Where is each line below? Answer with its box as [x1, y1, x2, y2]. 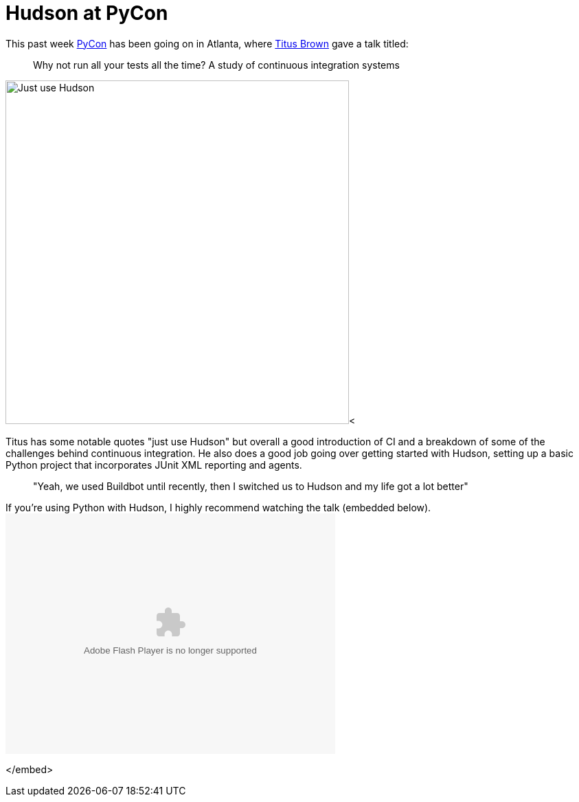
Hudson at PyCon [5, 1, 168, 25]
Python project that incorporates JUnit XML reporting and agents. [5, 458, 302, 471]
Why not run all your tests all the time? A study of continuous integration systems [33, 58, 400, 71]
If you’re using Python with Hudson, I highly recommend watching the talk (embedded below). [5, 501, 431, 513]
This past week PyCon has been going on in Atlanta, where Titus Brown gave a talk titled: [5, 37, 409, 49]
